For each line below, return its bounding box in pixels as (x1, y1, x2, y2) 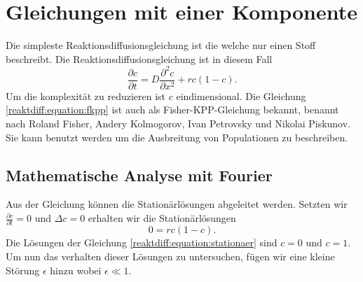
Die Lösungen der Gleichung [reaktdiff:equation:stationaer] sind (6, 235, 278, 250)
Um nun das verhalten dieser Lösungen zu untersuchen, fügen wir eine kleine (6, 248, 335, 263)
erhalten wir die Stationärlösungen (88, 211, 236, 225)
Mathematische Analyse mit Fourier (6, 164, 273, 185)
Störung (6, 262, 40, 277)
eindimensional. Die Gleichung (176, 88, 306, 103)
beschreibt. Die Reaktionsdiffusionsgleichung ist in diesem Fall (6, 51, 273, 66)
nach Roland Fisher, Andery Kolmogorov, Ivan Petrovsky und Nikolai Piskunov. (6, 116, 350, 131)
